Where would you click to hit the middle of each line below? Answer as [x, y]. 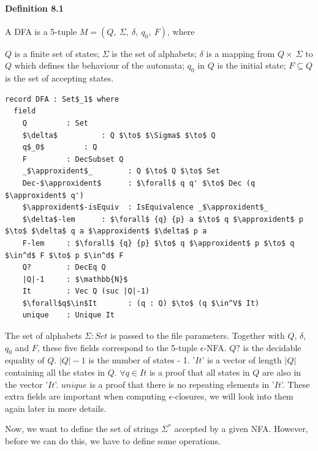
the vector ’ [27, 384]
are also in [282, 372]
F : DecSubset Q [73, 159]
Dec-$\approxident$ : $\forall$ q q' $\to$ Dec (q [139, 183]
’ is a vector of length [242, 360]
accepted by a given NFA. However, [241, 429]
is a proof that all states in [199, 372]
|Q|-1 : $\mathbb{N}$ [75, 279]
